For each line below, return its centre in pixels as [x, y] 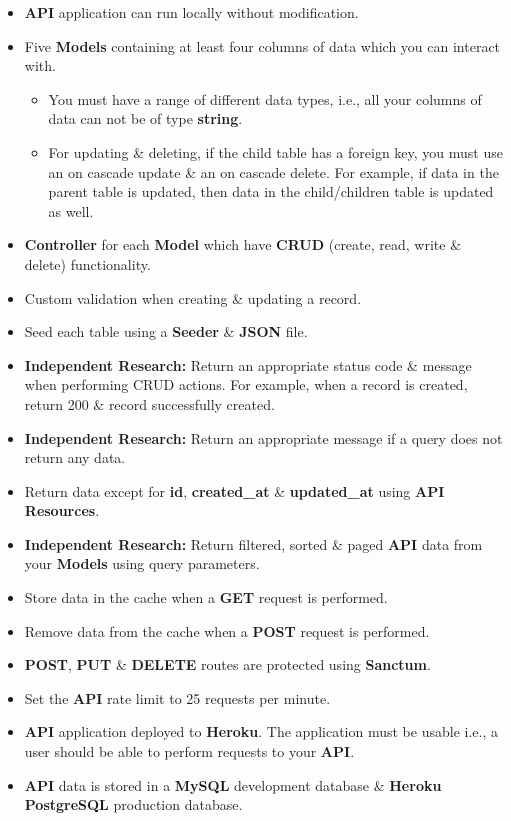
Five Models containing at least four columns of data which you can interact [262, 45]
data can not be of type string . [145, 118]
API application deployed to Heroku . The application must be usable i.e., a [261, 731]
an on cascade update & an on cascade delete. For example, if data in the [273, 171]
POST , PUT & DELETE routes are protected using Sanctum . [227, 664]
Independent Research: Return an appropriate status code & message [248, 364]
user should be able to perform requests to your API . [189, 751]
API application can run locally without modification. [191, 12]
